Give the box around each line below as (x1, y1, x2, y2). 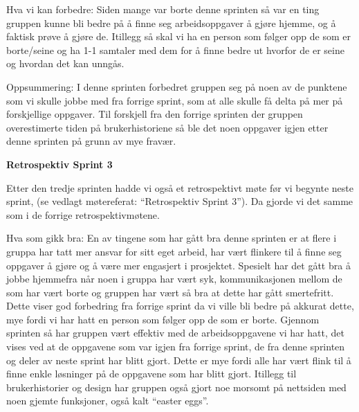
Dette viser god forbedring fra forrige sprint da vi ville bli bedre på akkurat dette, (6, 298, 354, 313)
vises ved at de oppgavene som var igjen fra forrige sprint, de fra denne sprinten (6, 339, 345, 354)
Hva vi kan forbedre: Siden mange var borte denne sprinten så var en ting (6, 2, 320, 16)
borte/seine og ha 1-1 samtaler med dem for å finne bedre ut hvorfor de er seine (6, 42, 344, 57)
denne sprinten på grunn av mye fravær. (6, 134, 176, 148)
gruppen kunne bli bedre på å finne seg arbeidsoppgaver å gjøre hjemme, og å (6, 15, 336, 30)
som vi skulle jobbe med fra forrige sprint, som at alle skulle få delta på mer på (6, 93, 343, 107)
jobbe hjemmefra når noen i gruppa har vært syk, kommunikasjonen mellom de (6, 271, 342, 286)
